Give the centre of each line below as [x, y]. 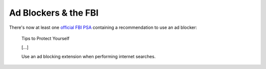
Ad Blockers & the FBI [54, 13]
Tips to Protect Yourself [46, 38]
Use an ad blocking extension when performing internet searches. [89, 56]
